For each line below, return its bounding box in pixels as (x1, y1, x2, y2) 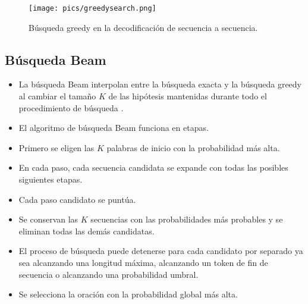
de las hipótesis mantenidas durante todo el (108, 90, 267, 102)
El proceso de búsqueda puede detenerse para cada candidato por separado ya (18, 245, 303, 257)
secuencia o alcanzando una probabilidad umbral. (18, 268, 199, 280)
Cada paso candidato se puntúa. (18, 193, 136, 205)
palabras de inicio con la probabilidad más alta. (106, 141, 280, 153)
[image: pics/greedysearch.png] (29, 4, 156, 12)
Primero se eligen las (18, 141, 95, 153)
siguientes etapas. (18, 173, 83, 186)
